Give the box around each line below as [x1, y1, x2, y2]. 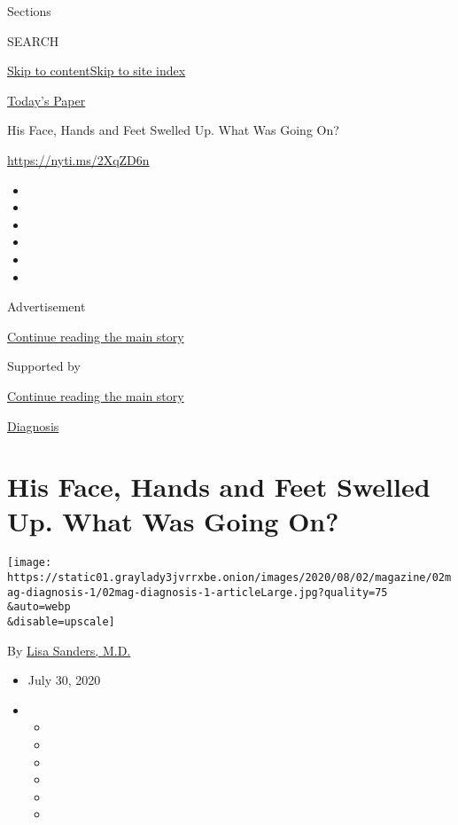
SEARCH [7, 31, 59, 50]
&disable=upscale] [7, 616, 115, 629]
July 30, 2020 [27, 671, 101, 689]
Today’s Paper [7, 90, 86, 109]
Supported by [7, 357, 81, 375]
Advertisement [7, 297, 86, 316]
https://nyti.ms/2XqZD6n [7, 150, 150, 169]
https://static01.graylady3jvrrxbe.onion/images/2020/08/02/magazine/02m [7, 571, 452, 585]
